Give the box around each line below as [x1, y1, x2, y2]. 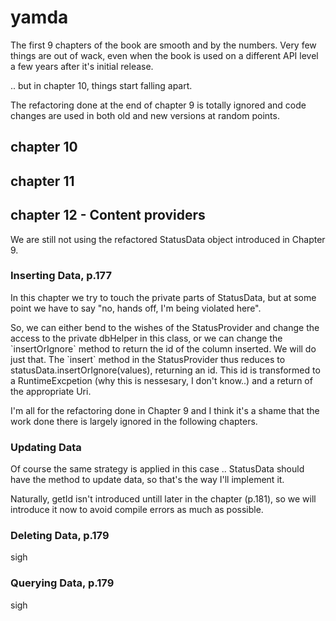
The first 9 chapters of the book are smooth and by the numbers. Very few [10, 39, 317, 51]
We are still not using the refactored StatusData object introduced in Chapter [10, 233, 326, 245]
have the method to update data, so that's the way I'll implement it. [10, 474, 285, 486]
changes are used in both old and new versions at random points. [10, 109, 280, 121]
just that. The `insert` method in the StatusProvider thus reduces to [10, 353, 286, 365]
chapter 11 [10, 172, 75, 190]
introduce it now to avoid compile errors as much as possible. [10, 504, 264, 516]
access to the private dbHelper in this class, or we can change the [10, 332, 283, 344]
